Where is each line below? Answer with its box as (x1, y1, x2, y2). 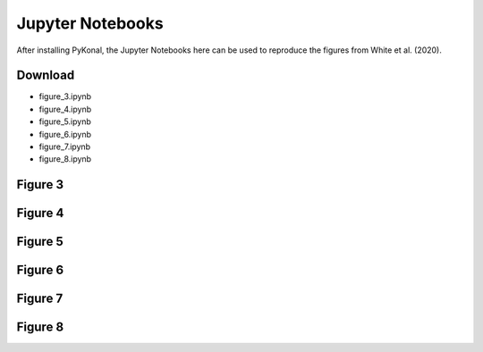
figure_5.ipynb (38, 116, 91, 127)
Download (16, 68, 75, 83)
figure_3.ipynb (38, 91, 92, 102)
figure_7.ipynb (38, 141, 91, 152)
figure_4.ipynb (38, 104, 92, 114)
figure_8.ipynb (38, 154, 92, 164)
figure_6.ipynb (38, 129, 92, 139)
